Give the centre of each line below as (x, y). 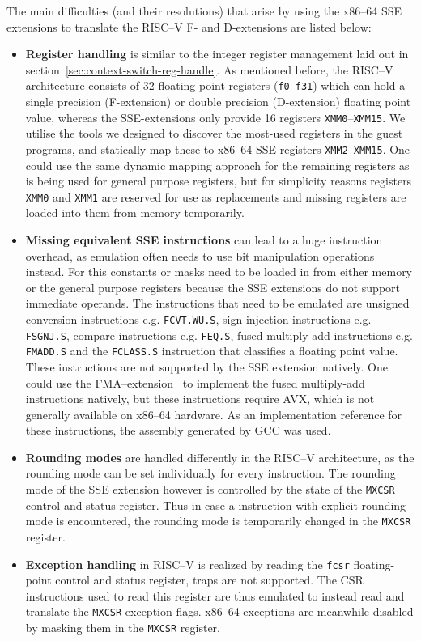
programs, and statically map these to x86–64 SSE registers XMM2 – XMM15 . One (218, 149)
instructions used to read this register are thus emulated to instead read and (215, 595)
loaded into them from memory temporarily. (135, 212)
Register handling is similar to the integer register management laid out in (217, 54)
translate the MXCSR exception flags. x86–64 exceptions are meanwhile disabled (219, 611)
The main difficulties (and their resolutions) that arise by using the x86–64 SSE (204, 11)
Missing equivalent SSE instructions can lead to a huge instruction (204, 239)
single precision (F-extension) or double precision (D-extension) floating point (218, 102)
